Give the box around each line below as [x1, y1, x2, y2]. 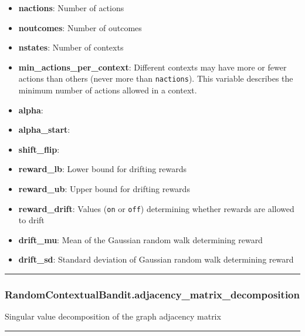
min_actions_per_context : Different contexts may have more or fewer [18, 61, 287, 73]
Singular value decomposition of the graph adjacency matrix [5, 310, 221, 322]
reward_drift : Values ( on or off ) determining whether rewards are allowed [18, 202, 294, 214]
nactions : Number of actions [18, 2, 124, 14]
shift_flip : [18, 143, 60, 155]
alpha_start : [18, 123, 70, 136]
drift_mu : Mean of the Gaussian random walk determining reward [18, 233, 263, 246]
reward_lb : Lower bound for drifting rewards [18, 163, 187, 175]
